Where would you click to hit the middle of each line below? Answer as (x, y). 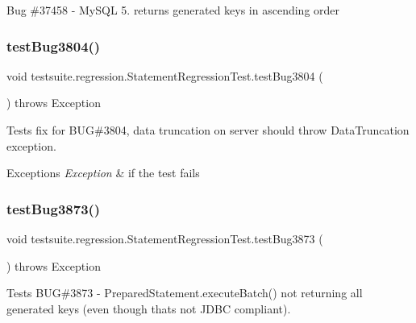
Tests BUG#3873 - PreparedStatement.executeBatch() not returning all (185, 293)
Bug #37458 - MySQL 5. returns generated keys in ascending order (173, 10)
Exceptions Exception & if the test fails (103, 173)
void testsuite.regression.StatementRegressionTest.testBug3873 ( (165, 238)
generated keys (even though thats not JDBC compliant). (149, 308)
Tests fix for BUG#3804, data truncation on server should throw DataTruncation (208, 130)
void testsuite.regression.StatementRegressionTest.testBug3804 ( (165, 75)
